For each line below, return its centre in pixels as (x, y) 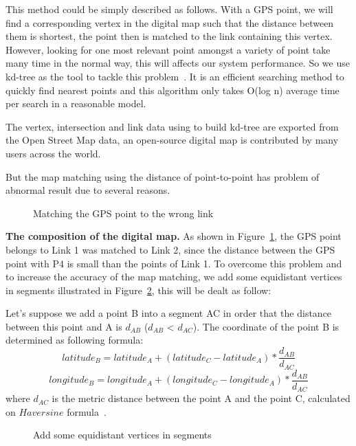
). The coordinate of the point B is (266, 326)
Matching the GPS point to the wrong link (123, 213)
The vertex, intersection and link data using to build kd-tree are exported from (172, 126)
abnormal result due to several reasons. (88, 190)
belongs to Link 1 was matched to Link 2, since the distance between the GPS (170, 249)
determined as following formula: (75, 340)
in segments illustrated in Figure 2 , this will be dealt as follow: (138, 290)
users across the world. (53, 153)
